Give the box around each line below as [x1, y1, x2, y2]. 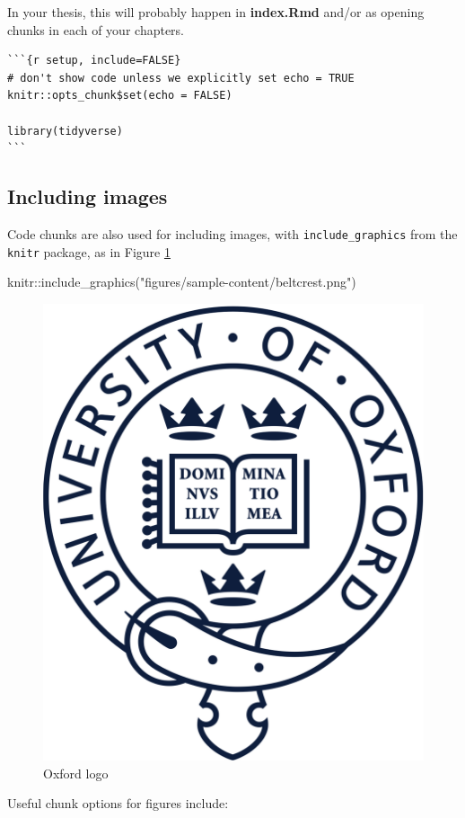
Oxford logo [43, 763, 109, 782]
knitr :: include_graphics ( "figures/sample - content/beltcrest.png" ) [7, 272, 356, 291]
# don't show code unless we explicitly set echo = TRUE [7, 71, 355, 84]
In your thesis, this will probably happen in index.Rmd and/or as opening [7, 3, 425, 21]
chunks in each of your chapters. [7, 20, 185, 39]
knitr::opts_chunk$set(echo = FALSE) [7, 89, 232, 102]
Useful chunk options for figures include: [7, 794, 229, 813]
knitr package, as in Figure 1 [7, 242, 171, 261]
